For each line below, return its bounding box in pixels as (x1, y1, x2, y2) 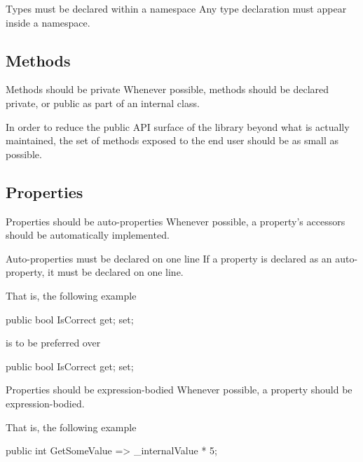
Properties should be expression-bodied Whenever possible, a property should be (6, 382, 352, 397)
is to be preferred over (6, 335, 101, 350)
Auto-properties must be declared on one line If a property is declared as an (6, 251, 332, 265)
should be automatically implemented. (6, 227, 170, 242)
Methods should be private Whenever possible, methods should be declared (6, 82, 329, 97)
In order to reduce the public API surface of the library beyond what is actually (6, 119, 350, 134)
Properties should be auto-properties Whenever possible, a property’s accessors (6, 213, 345, 228)
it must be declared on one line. (47, 265, 184, 279)
